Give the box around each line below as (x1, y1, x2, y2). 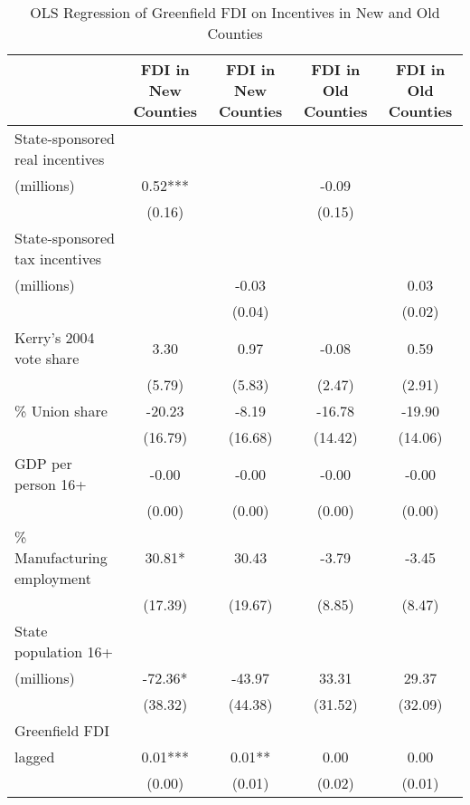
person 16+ (14, 474, 87, 494)
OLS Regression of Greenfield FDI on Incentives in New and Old (30, 2, 440, 23)
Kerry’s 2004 (14, 327, 95, 348)
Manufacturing (14, 547, 108, 568)
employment (14, 568, 91, 589)
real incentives (14, 149, 105, 169)
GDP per (14, 453, 72, 474)
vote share (14, 348, 80, 369)
